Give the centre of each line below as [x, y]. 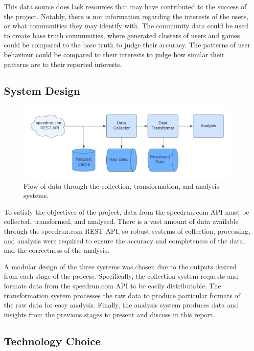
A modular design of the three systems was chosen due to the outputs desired [120, 266]
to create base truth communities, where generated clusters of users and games [122, 35]
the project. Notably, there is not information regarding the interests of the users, [126, 16]
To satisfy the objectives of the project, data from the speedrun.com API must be [127, 211]
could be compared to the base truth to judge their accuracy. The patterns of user [127, 45]
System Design [42, 90]
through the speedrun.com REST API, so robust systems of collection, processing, [127, 230]
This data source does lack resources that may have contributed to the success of [125, 6]
